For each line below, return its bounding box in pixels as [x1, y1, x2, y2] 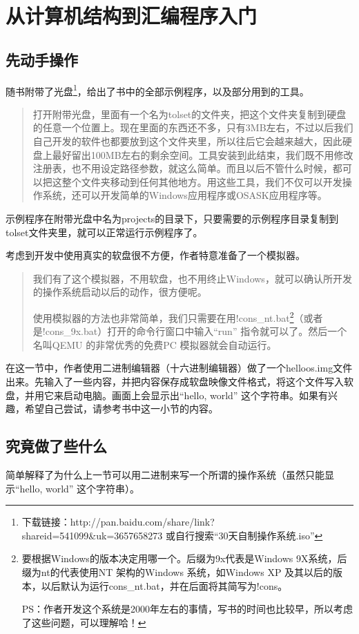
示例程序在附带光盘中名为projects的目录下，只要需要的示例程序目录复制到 [6, 211, 339, 225]
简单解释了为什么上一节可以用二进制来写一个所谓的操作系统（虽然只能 [6, 467, 324, 481]
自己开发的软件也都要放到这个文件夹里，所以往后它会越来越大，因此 [32, 134, 342, 148]
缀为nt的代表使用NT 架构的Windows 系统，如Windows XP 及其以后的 [21, 564, 333, 579]
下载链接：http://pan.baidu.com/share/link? [21, 515, 215, 529]
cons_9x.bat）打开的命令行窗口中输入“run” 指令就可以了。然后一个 [45, 324, 347, 338]
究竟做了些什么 [6, 435, 107, 457]
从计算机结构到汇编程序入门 [6, 1, 258, 30]
